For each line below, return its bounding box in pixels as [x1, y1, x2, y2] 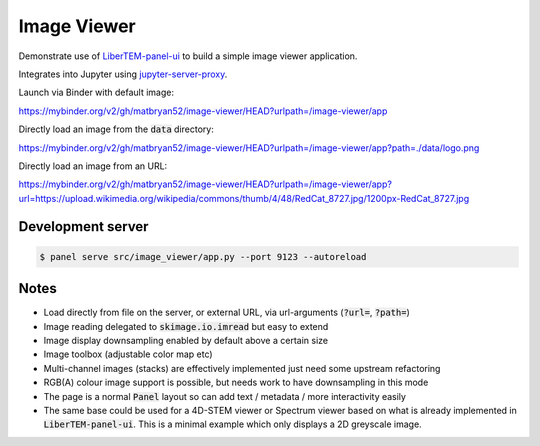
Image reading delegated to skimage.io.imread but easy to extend [43, 320, 329, 332]
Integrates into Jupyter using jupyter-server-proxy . [18, 68, 228, 80]
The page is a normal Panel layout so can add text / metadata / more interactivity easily [43, 390, 407, 402]
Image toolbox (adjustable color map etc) [43, 348, 214, 360]
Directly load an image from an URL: [18, 160, 168, 172]
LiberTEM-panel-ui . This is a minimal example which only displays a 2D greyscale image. [43, 418, 422, 430]
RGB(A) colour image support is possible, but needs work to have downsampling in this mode [43, 376, 429, 389]
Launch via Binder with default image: [18, 86, 175, 99]
